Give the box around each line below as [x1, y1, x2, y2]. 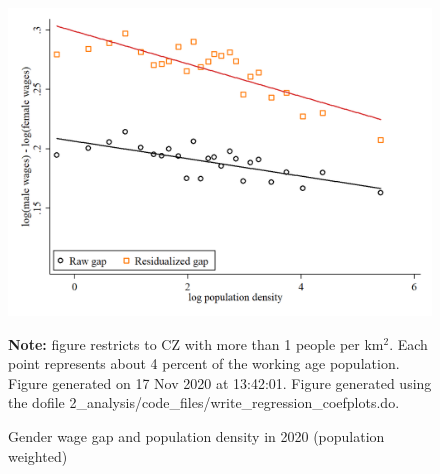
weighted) [8, 445, 68, 466]
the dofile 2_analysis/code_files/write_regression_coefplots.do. [8, 392, 400, 413]
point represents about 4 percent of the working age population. [8, 353, 400, 374]
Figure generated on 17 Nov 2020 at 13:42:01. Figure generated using [8, 372, 432, 393]
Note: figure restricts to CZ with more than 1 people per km [8, 333, 384, 354]
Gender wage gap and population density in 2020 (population [8, 426, 385, 447]
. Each [389, 333, 428, 354]
